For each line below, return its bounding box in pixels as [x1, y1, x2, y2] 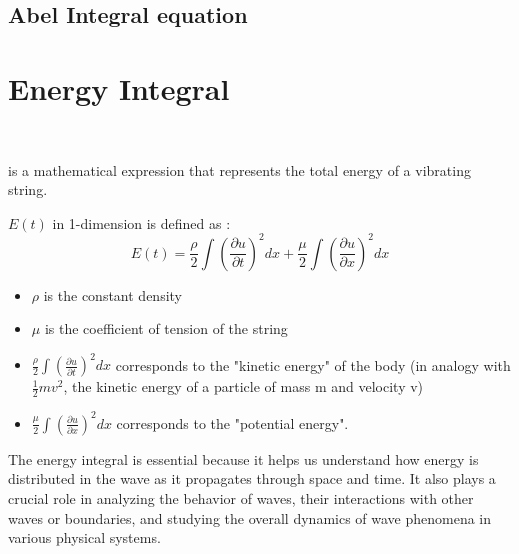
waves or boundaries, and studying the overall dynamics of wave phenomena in [8, 507, 492, 528]
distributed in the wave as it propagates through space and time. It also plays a [8, 468, 496, 489]
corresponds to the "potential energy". [116, 412, 349, 433]
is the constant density [43, 284, 182, 305]
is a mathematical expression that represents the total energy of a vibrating [8, 159, 471, 180]
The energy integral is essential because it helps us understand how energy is [8, 448, 479, 469]
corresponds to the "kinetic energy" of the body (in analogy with [115, 354, 511, 375]
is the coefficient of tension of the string [44, 318, 288, 339]
